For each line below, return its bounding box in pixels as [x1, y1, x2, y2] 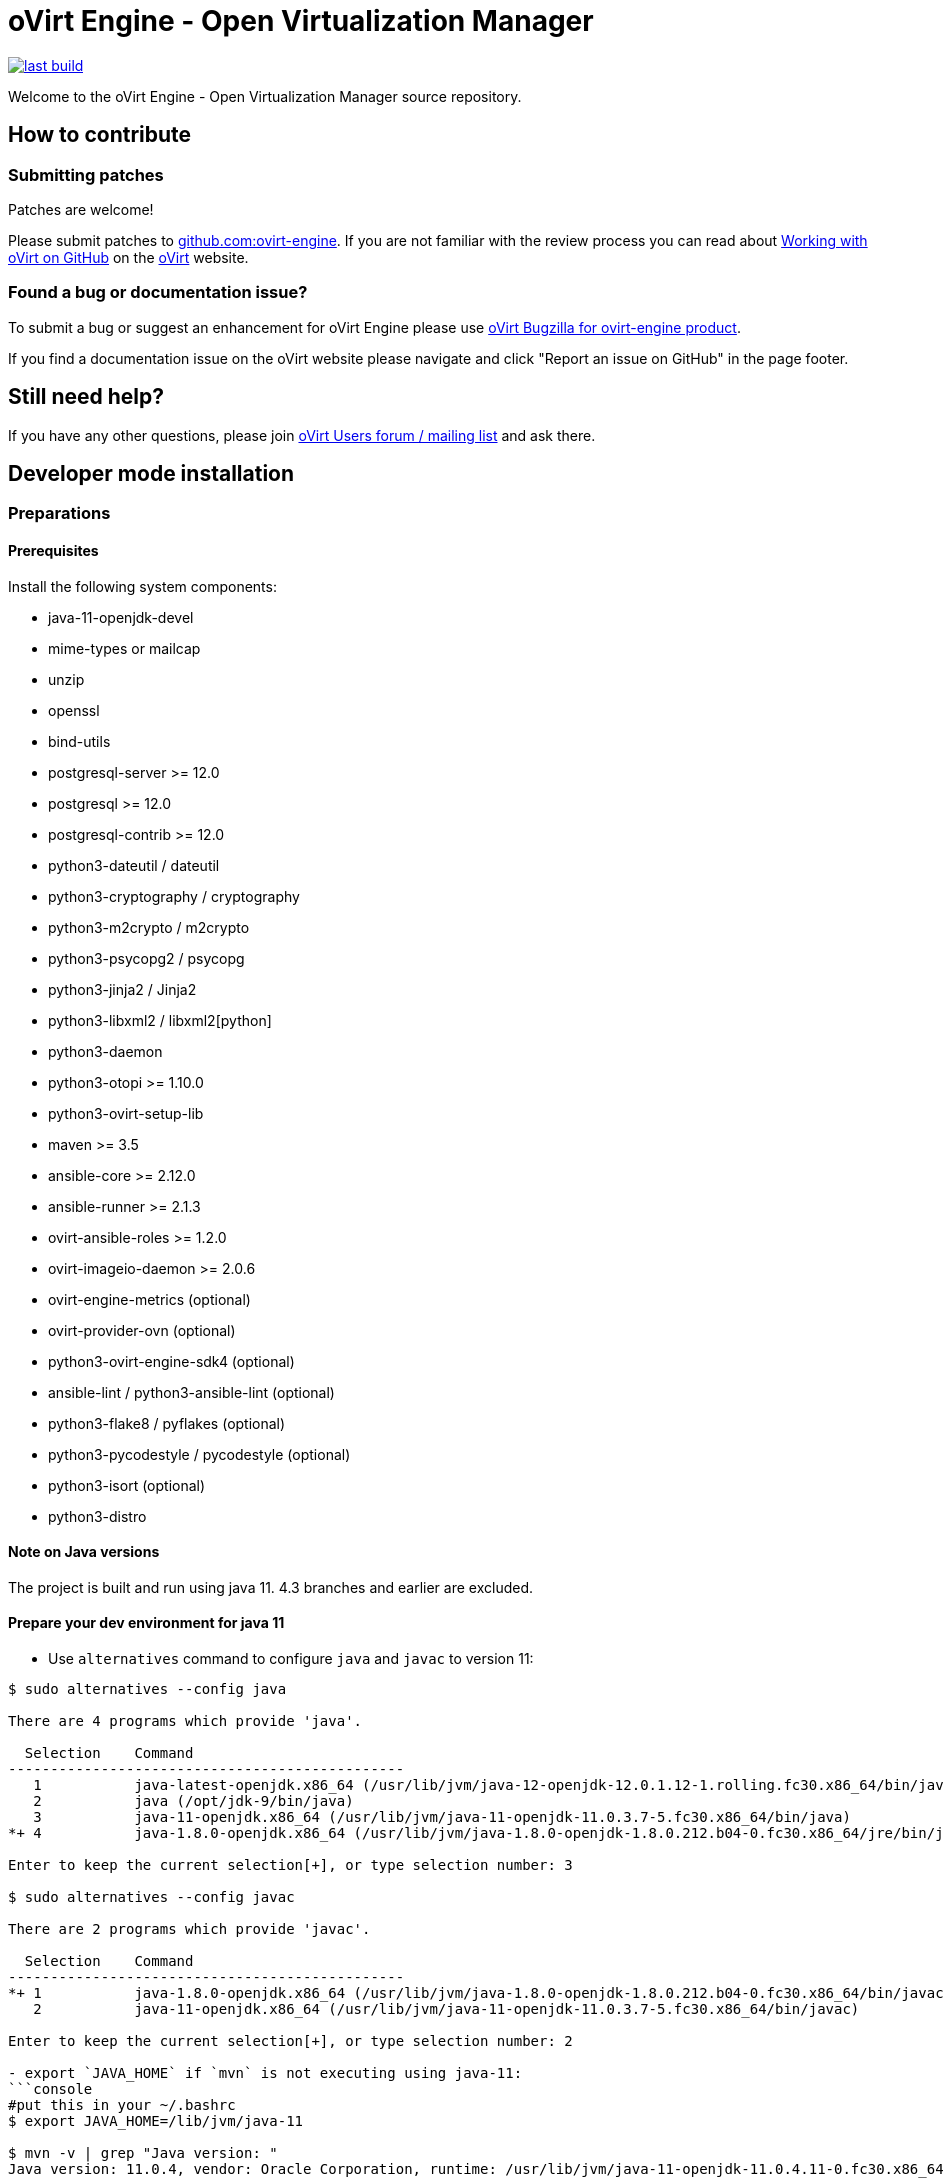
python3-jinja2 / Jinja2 [48, 980, 197, 998]
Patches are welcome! [8, 200, 154, 218]
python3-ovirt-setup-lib [48, 1104, 204, 1122]
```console [8, 2081, 93, 2098]
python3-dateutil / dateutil [48, 856, 220, 874]
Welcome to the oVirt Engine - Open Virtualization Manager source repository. [8, 87, 522, 105]
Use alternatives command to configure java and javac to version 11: [48, 1650, 534, 1668]
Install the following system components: [8, 577, 277, 595]
